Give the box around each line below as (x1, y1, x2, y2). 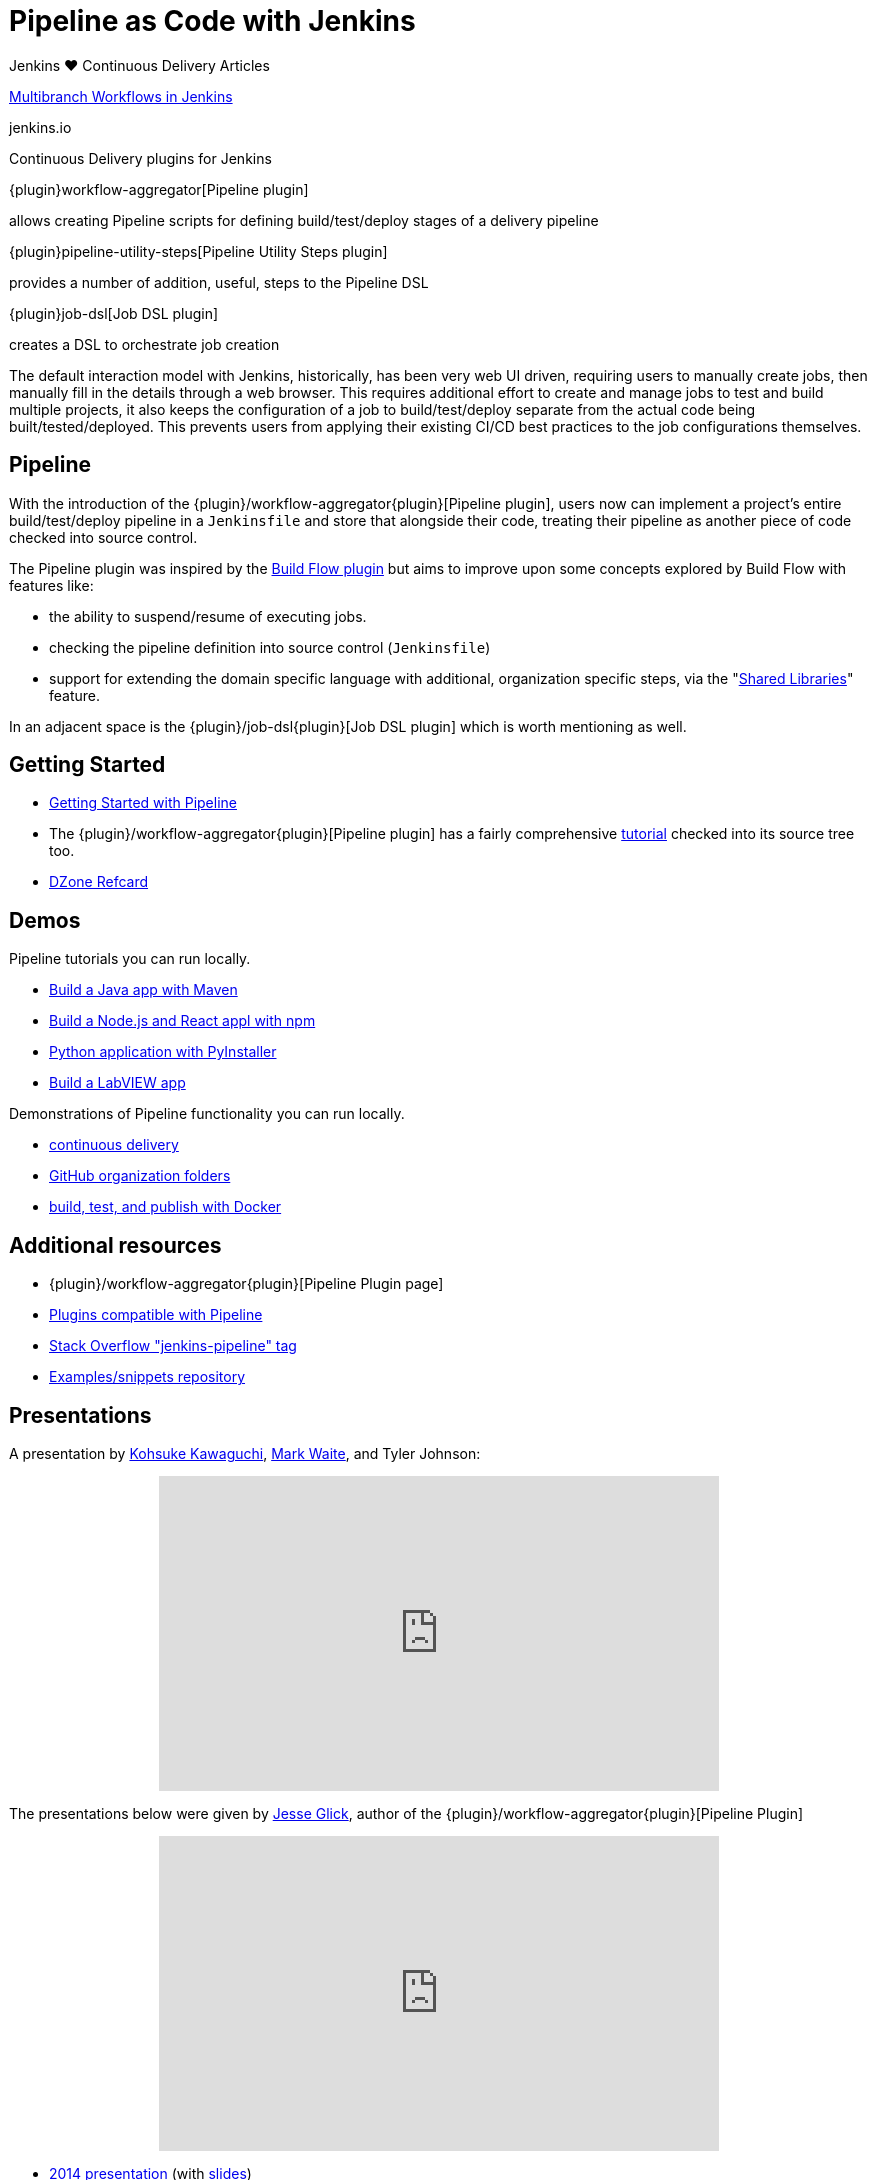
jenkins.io (9, 118, 72, 136)
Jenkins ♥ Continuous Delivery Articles (9, 56, 270, 74)
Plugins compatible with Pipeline (49, 1306, 263, 1324)
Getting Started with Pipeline (49, 794, 237, 812)
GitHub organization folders (49, 1167, 231, 1185)
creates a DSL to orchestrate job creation (9, 335, 280, 353)
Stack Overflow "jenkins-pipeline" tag (49, 1337, 297, 1355)
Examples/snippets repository (49, 1368, 246, 1386)
